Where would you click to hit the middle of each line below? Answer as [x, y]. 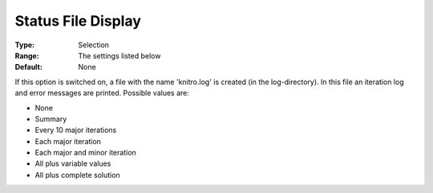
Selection [94, 45]
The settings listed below [119, 55]
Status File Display [78, 21]
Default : [29, 67]
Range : [27, 55]
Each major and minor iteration [85, 153]
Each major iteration [68, 141]
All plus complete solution [77, 175]
